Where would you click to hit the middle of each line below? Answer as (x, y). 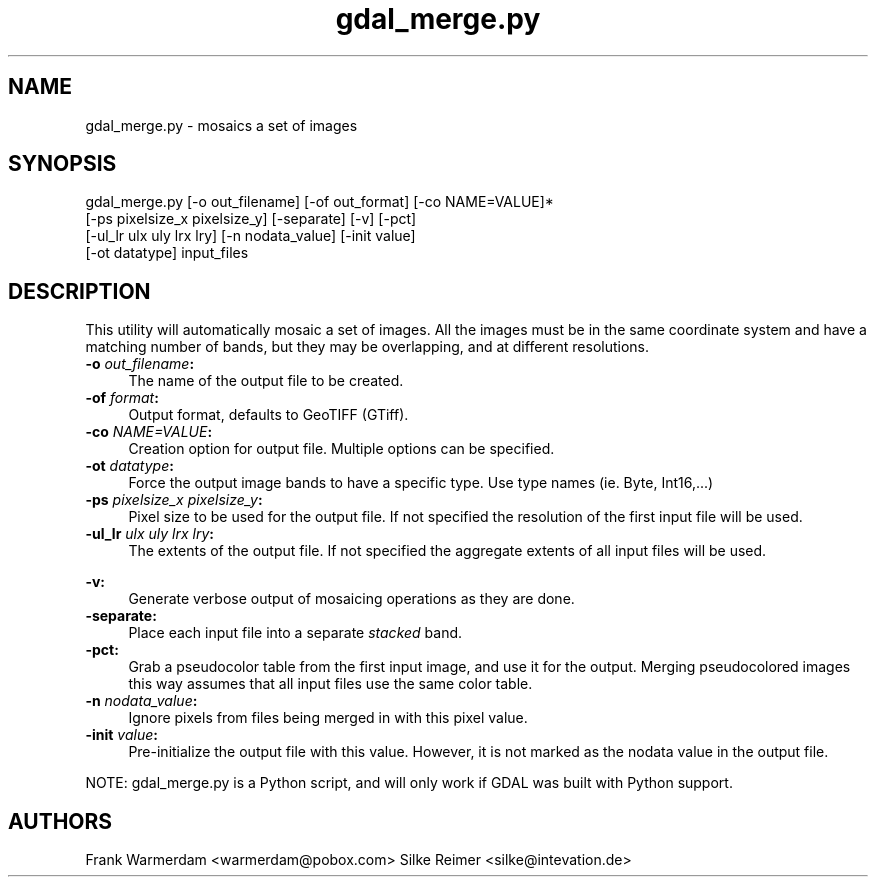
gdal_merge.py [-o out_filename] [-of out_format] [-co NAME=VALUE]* (319, 202)
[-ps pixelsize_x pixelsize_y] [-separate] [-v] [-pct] (251, 219)
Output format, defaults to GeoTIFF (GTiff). (268, 415)
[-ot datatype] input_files (167, 253)
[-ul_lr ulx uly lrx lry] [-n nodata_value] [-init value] (250, 236)
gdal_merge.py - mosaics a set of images (221, 125)
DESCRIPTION (79, 291)
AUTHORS (60, 821)
